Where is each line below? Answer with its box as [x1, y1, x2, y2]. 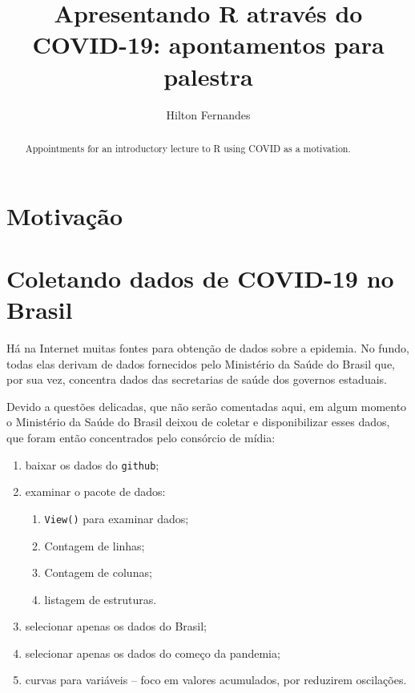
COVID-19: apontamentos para [32, 28, 385, 61]
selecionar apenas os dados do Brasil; [25, 618, 207, 635]
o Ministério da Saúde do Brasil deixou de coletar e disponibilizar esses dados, [6, 413, 390, 430]
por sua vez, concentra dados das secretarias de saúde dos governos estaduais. [6, 371, 387, 388]
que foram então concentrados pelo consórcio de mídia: [6, 429, 276, 446]
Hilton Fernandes [166, 106, 251, 123]
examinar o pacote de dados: [25, 483, 166, 500]
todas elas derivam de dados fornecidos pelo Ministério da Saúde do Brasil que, [6, 355, 395, 372]
